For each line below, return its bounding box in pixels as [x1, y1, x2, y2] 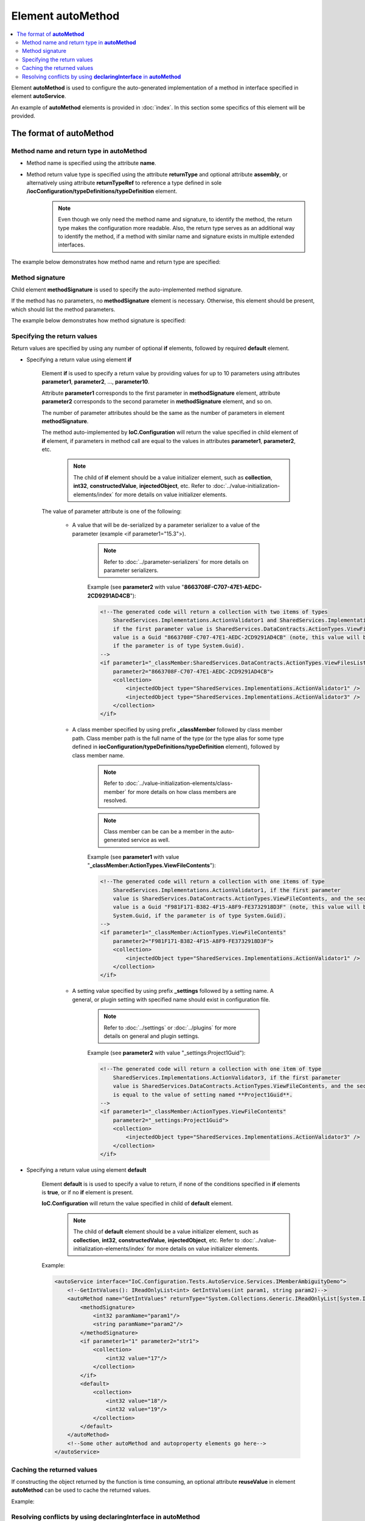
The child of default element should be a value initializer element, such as [73, 1228, 259, 1235]
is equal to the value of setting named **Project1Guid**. [113, 1091, 293, 1098]
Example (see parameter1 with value [87, 853, 179, 860]
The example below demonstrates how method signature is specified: [11, 317, 186, 324]
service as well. [131, 837, 170, 844]
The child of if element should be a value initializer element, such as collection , [73, 473, 273, 481]
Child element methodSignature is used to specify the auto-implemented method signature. [11, 286, 243, 293]
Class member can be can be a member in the [103, 827, 220, 835]
